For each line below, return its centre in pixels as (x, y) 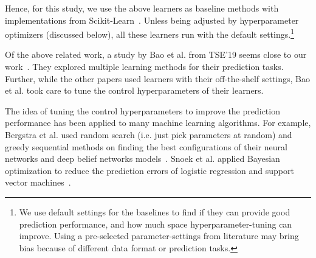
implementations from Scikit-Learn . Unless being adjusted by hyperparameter (152, 20)
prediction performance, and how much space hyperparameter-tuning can (156, 224)
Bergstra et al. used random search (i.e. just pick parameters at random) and (149, 134)
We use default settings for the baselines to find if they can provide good (155, 211)
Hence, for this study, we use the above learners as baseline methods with (142, 8)
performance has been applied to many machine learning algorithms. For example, (158, 123)
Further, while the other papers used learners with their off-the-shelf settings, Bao (158, 78)
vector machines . (38, 182)
